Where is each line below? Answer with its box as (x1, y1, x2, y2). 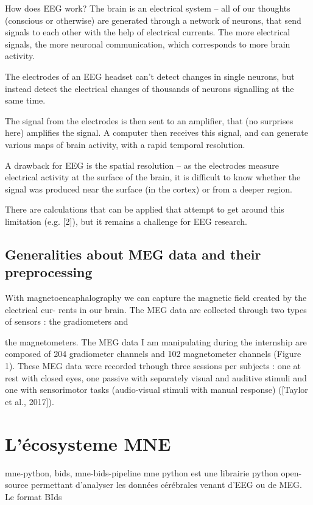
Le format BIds (5, 490, 62, 503)
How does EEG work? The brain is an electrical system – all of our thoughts (5, 2, 290, 14)
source (5, 478, 29, 491)
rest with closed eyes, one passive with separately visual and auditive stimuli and (5, 371, 307, 384)
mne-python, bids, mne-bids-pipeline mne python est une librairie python (5, 466, 278, 479)
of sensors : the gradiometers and (5, 315, 128, 328)
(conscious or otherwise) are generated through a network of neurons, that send (5, 13, 301, 26)
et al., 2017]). (5, 395, 54, 408)
